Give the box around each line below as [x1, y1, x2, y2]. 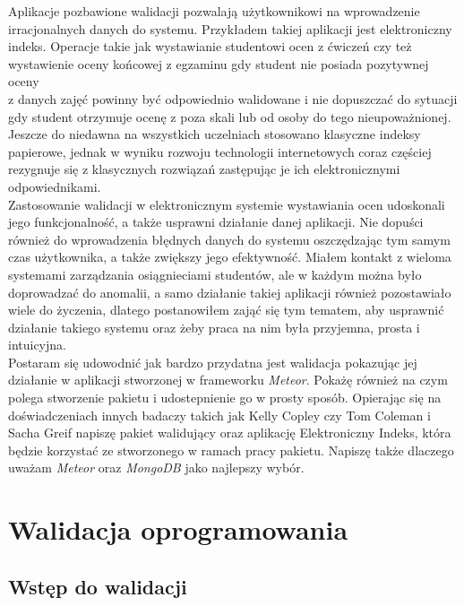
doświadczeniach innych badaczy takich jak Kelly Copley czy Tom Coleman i [8, 405, 431, 424]
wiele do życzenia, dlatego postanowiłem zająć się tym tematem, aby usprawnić [8, 300, 444, 319]
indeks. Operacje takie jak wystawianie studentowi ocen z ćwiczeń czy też [8, 37, 412, 56]
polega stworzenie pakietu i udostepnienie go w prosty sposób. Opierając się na [8, 388, 442, 407]
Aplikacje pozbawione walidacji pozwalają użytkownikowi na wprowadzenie [8, 2, 420, 20]
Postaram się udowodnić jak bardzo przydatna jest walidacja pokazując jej [8, 352, 417, 371]
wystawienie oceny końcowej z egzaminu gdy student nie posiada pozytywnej [8, 54, 429, 73]
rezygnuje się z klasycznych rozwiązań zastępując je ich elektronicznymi [8, 160, 400, 178]
